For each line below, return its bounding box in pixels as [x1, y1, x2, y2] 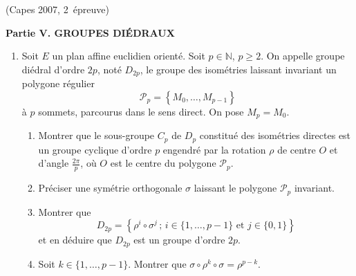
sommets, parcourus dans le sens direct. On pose [38, 104, 244, 118]
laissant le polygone [194, 181, 277, 195]
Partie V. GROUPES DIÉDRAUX [6, 25, 175, 39]
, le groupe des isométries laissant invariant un [140, 62, 337, 76]
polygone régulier [21, 76, 95, 91]
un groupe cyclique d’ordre [38, 142, 152, 156]
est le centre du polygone [110, 156, 216, 170]
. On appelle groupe [261, 48, 345, 63]
